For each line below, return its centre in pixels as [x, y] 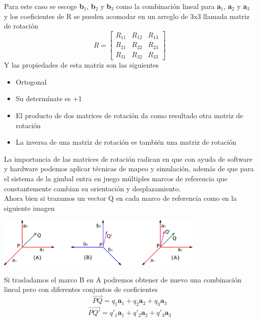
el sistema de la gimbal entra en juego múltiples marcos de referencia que [116, 178]
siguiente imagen [29, 208]
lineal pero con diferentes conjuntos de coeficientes [81, 289]
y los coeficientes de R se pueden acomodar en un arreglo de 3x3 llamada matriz [127, 16]
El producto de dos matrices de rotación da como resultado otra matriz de [129, 115]
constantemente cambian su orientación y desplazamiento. [93, 188]
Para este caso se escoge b [44, 6]
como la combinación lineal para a [168, 6]
